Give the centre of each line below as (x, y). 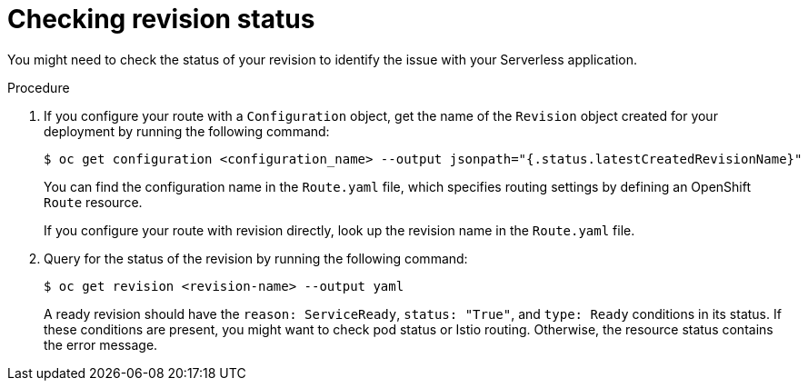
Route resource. (93, 202)
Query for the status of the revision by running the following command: (256, 258)
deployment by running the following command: (187, 131)
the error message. (101, 344)
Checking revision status (161, 19)
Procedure (39, 87)
